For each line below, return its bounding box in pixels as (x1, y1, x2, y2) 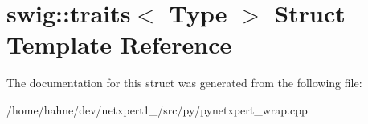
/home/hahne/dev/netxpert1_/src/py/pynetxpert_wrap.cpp (6, 101, 308, 118)
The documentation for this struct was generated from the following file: (6, 74, 362, 91)
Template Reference (6, 28, 232, 61)
